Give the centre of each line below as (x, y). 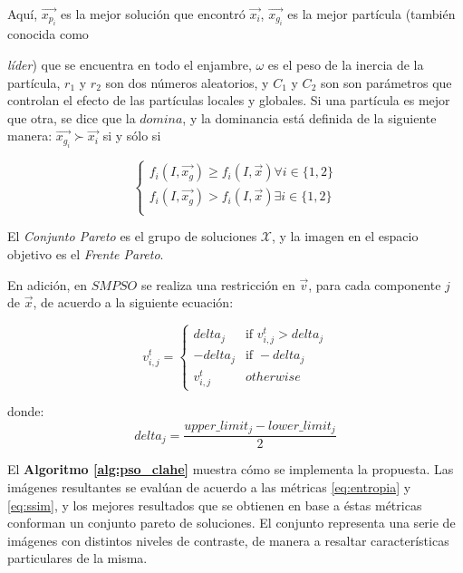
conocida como (48, 34)
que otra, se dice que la (72, 117)
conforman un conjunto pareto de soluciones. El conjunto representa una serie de (231, 523)
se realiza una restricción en (218, 284)
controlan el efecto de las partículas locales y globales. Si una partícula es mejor (229, 100)
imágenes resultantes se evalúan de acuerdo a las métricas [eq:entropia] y (209, 486)
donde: (26, 411)
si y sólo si (132, 136)
